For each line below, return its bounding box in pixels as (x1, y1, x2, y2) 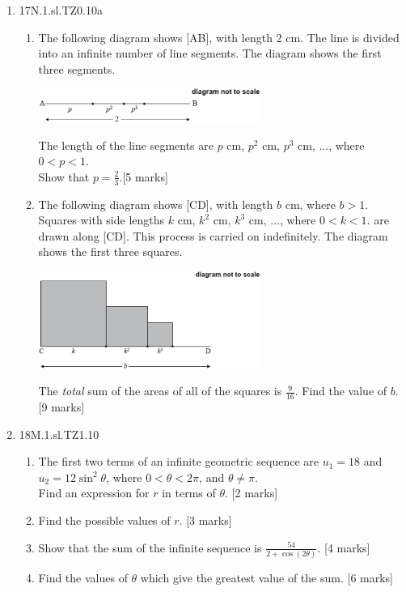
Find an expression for (38, 484, 150, 501)
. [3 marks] (179, 512, 232, 528)
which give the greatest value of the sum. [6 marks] (140, 569, 393, 586)
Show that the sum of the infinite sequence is (38, 539, 262, 556)
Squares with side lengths (38, 211, 165, 228)
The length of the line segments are (38, 136, 214, 153)
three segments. (38, 60, 116, 77)
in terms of (162, 484, 216, 501)
